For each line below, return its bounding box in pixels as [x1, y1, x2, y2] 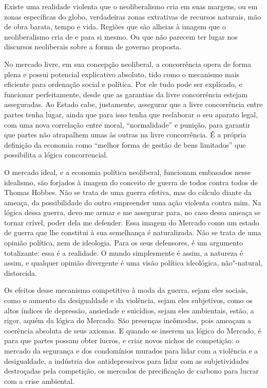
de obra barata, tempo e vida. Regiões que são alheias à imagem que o [4, 21, 226, 32]
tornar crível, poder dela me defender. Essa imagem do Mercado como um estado [4, 217, 259, 227]
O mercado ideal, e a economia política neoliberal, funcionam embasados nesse [4, 166, 251, 177]
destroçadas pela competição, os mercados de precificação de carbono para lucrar [4, 365, 259, 376]
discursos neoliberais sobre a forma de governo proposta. [4, 41, 182, 52]
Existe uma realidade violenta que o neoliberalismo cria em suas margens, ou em [4, 1, 258, 11]
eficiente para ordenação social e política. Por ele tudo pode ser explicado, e [4, 79, 242, 90]
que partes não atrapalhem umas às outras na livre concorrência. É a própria [4, 129, 246, 140]
